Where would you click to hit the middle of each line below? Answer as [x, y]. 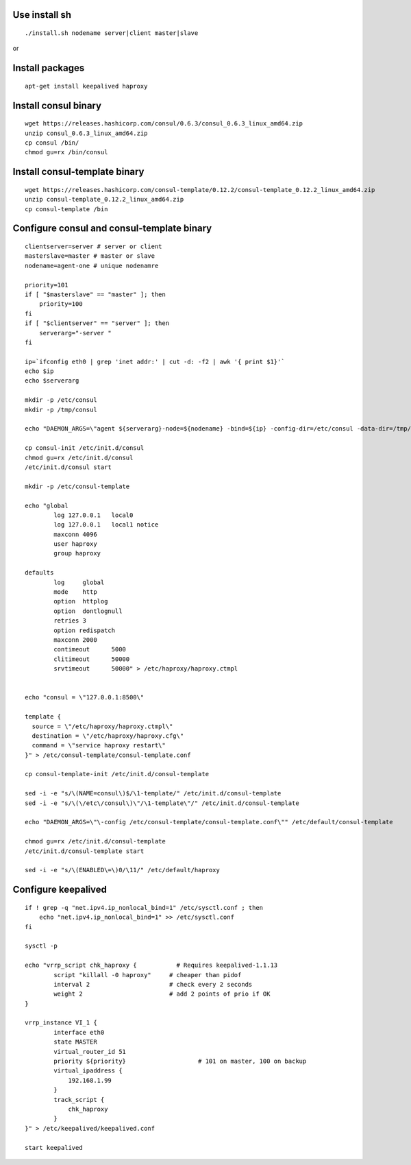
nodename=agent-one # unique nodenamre [92, 265]
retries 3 [70, 621]
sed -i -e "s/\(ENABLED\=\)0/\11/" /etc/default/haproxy [123, 870]
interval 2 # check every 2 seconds [153, 984]
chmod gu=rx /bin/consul [66, 152]
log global [79, 582]
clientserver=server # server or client [94, 246]
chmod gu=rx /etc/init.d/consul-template [95, 841]
